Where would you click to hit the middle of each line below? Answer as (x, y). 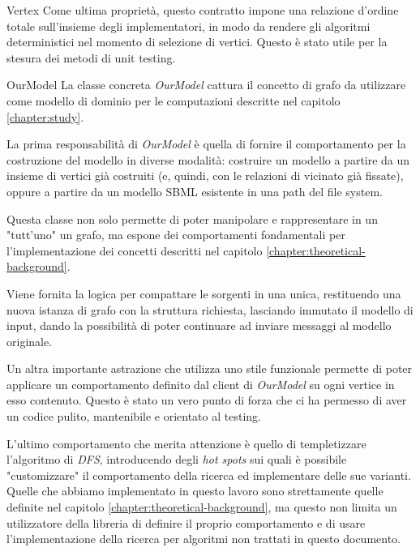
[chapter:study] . (45, 116)
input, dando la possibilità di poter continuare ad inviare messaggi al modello (199, 325)
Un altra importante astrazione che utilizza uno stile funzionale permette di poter (210, 368)
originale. (30, 341)
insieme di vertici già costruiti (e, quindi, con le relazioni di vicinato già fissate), (205, 175)
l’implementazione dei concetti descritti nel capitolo (135, 250)
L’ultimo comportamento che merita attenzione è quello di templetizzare (186, 443)
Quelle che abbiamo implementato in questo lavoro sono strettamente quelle (195, 491)
